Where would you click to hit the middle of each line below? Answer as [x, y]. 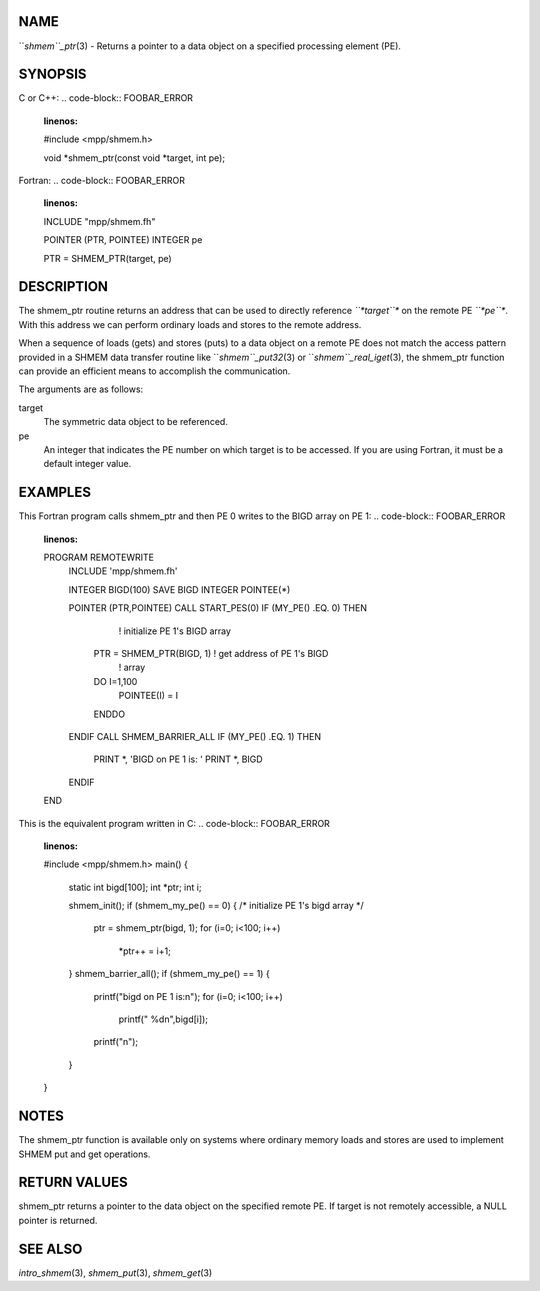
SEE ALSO [50, 1248]
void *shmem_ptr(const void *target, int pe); [134, 157]
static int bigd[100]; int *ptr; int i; [135, 887]
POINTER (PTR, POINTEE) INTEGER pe [123, 240]
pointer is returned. [58, 1220]
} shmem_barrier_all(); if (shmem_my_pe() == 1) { [169, 974]
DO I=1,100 [115, 681]
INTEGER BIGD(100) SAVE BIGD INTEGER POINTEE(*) [179, 589]
